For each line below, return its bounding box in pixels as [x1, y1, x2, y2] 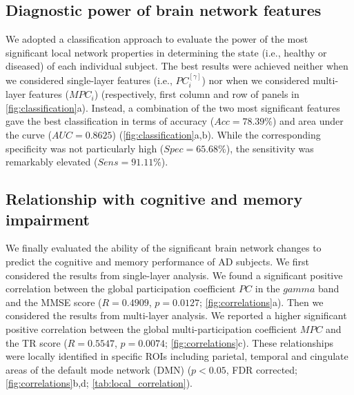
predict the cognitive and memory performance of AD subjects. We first [6, 254, 310, 268]
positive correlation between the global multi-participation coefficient [6, 321, 297, 336]
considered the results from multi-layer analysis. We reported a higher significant [6, 308, 347, 323]
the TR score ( [6, 335, 68, 350]
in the [255, 281, 280, 296]
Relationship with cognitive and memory [6, 188, 303, 210]
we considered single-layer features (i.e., [6, 72, 173, 87]
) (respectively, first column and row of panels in [94, 87, 299, 101]
